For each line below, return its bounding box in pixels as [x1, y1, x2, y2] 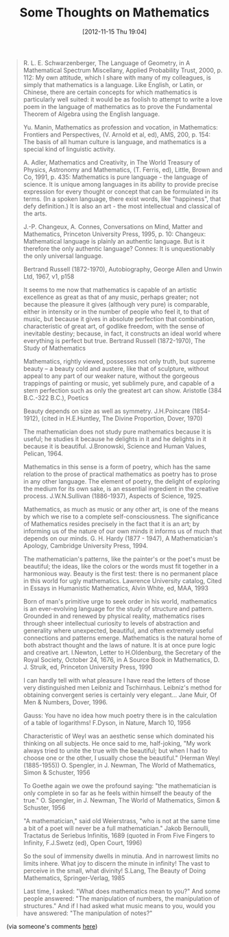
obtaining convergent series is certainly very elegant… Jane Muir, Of [23, 691, 217, 699]
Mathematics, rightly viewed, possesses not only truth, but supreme [23, 357, 215, 365]
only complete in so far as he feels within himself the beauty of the [23, 789, 212, 797]
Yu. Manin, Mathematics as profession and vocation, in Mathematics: [23, 123, 219, 131]
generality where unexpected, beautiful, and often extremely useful [23, 626, 214, 634]
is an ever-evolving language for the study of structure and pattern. [23, 604, 214, 613]
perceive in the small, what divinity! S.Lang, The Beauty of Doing [23, 866, 206, 875]
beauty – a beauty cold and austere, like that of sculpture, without [23, 364, 209, 372]
